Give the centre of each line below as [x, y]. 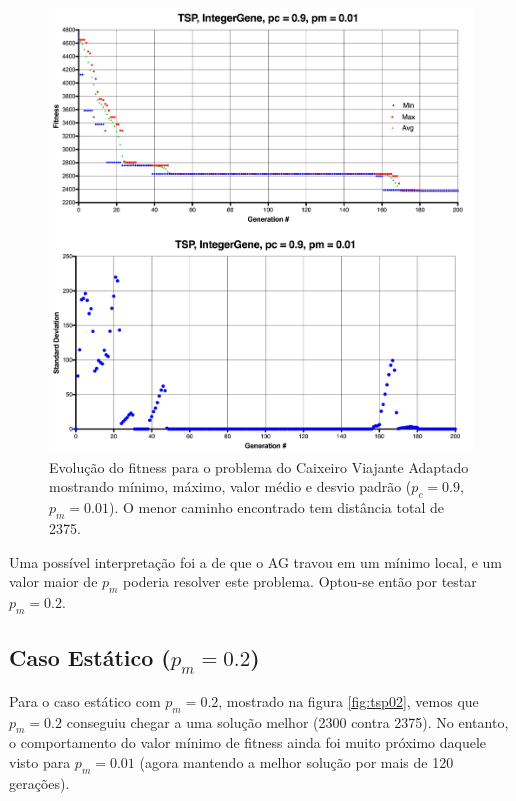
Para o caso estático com [85, 700]
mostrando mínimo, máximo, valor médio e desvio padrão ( [230, 486]
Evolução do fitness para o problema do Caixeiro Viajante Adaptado [259, 466]
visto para [40, 762]
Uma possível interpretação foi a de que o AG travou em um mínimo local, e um [256, 561]
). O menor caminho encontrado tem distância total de [276, 507]
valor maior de [53, 581]
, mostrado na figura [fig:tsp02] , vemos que [348, 700]
